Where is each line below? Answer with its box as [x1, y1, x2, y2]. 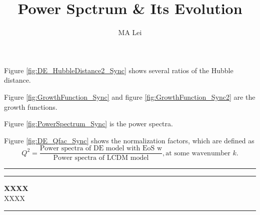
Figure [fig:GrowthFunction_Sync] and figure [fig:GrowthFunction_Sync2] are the [4, 91, 255, 102]
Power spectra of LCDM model [53, 154, 149, 162]
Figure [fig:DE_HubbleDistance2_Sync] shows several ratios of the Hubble [4, 65, 233, 75]
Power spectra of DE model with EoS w [39, 145, 162, 152]
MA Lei [118, 27, 142, 38]
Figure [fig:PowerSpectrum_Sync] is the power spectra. [4, 118, 173, 129]
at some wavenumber [165, 149, 230, 157]
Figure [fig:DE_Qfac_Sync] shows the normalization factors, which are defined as [4, 135, 254, 145]
